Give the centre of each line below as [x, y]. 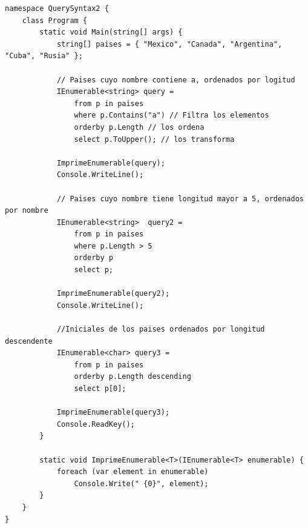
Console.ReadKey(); [96, 424]
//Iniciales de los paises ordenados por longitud [161, 329]
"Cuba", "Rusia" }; [44, 56]
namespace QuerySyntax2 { [57, 8]
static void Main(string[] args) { [111, 32]
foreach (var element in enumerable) [133, 472]
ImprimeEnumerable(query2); [113, 294]
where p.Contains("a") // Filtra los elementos [172, 115]
